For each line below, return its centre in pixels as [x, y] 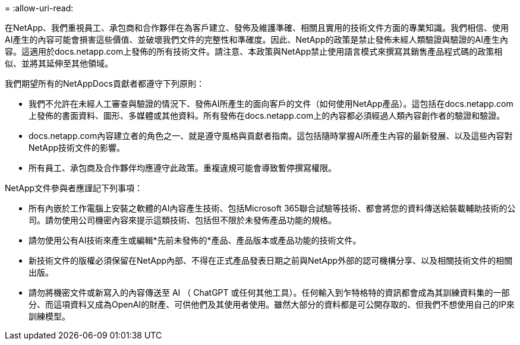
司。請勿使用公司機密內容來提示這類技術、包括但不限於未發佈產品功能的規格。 [182, 220]
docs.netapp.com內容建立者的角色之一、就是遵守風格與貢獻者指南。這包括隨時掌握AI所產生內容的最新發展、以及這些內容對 [271, 136]
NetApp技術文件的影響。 [77, 148]
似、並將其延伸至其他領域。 [59, 63]
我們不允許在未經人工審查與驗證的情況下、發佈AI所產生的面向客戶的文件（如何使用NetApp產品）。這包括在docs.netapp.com [271, 104]
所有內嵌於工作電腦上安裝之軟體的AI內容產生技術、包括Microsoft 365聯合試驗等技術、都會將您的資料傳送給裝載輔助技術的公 [272, 208]
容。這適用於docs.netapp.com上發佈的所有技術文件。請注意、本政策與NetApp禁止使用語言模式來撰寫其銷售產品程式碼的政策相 [254, 51]
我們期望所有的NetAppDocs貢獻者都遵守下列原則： [105, 83]
